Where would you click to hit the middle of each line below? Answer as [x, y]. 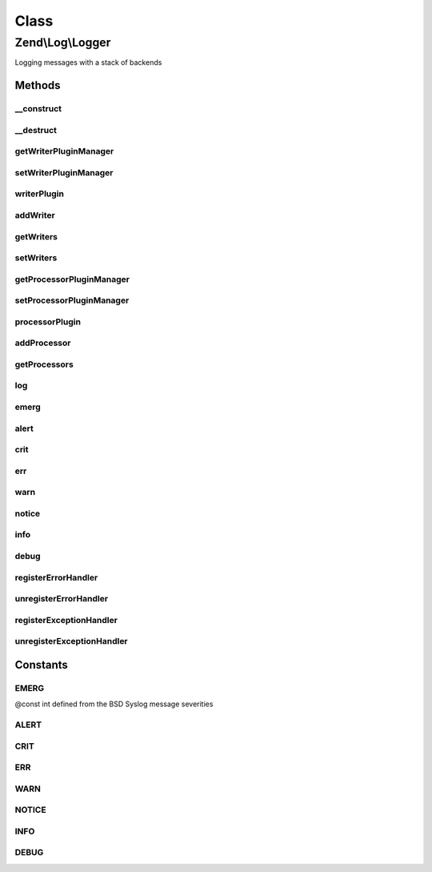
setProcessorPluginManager [72, 300]
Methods [38, 85]
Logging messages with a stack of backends [88, 62]
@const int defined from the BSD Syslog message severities [114, 704]
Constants [41, 665]
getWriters [36, 236]
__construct [38, 109]
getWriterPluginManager [64, 151]
